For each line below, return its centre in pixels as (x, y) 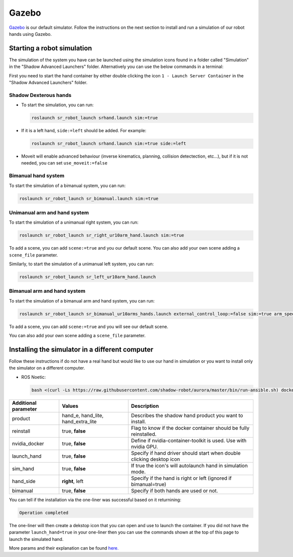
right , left (73, 481)
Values (70, 406)
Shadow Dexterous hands (40, 95)
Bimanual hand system (37, 176)
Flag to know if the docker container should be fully (190, 428)
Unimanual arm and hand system (49, 212)
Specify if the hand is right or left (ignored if (181, 478)
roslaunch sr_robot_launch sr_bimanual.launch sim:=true (89, 198)
